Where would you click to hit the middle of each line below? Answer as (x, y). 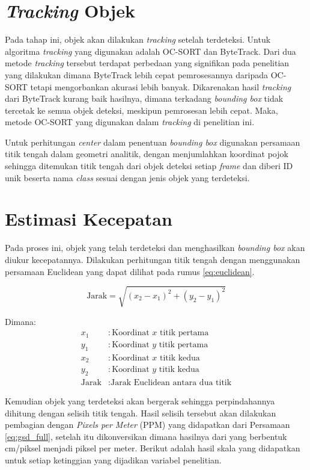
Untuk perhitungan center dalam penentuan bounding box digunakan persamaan (153, 142)
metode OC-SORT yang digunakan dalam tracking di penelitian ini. (130, 122)
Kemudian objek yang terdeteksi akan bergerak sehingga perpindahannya (140, 400)
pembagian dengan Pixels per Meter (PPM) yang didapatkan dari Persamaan (147, 425)
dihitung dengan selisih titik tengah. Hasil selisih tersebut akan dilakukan (141, 413)
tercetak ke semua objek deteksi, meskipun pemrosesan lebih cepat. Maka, (141, 110)
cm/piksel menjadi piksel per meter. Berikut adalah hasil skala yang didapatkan (153, 448)
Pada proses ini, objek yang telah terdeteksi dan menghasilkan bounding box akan (155, 248)
